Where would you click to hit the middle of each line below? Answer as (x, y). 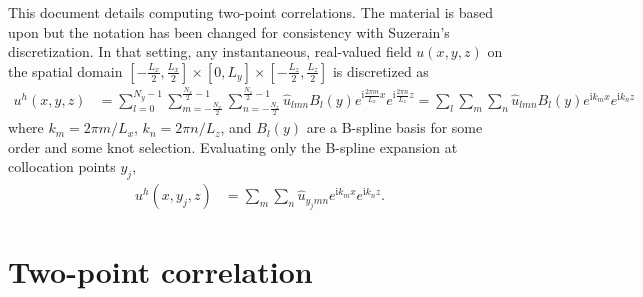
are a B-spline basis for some (394, 127)
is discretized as (380, 70)
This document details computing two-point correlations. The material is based (251, 12)
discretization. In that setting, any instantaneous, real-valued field (210, 51)
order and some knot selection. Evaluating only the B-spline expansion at (233, 146)
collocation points (62, 166)
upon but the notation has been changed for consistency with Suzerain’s (229, 31)
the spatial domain (65, 70)
